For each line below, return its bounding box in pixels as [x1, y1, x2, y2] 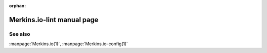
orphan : [9, 3, 26, 8]
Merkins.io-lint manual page [9, 15, 98, 24]
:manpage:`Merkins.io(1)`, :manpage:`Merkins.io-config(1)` [9, 41, 128, 47]
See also [9, 30, 31, 37]
